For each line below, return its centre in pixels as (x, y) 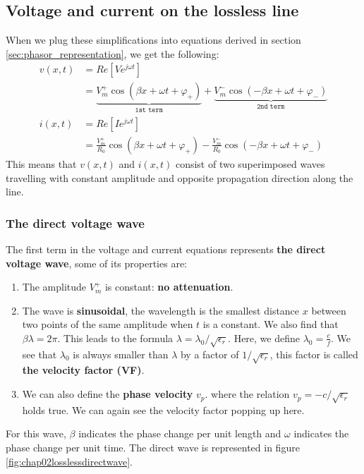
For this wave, (36, 433)
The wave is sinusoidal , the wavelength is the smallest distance (161, 310)
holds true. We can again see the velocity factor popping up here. (163, 409)
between (329, 310)
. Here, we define (264, 338)
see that (40, 354)
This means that (41, 163)
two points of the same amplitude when (108, 324)
